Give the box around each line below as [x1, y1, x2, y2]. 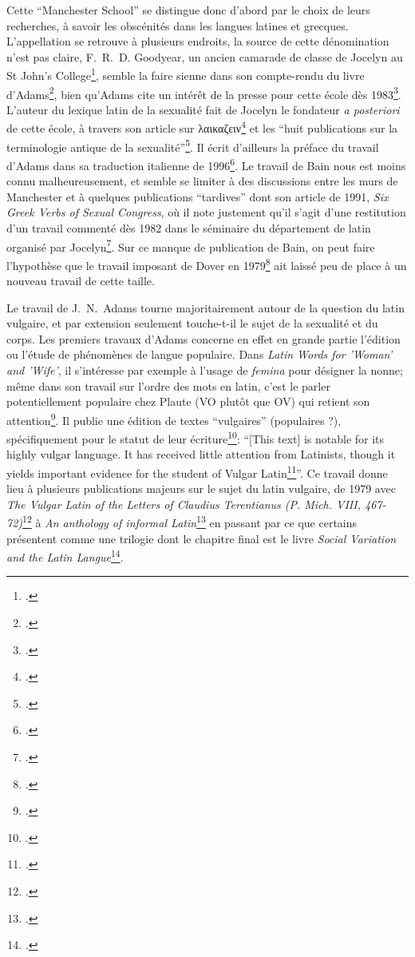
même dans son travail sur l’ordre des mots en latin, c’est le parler [6, 377, 330, 394]
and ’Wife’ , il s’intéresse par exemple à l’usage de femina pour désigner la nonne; [6, 362, 403, 379]
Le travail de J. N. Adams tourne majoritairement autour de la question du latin [6, 299, 405, 316]
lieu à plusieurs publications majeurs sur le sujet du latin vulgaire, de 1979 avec [6, 480, 396, 497]
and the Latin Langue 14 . [6, 546, 124, 565]
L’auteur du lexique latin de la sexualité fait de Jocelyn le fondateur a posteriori [6, 101, 400, 117]
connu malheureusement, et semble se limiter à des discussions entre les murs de [6, 173, 398, 189]
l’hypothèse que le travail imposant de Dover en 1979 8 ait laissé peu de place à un [6, 254, 407, 273]
